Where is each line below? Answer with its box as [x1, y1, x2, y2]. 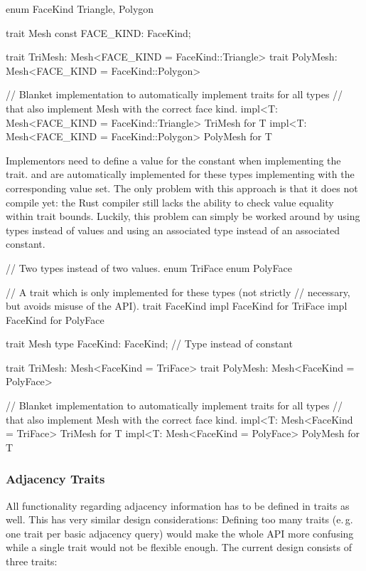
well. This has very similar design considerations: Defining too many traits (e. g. [6, 512, 353, 527]
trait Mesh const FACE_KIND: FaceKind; [6, 25, 191, 40]
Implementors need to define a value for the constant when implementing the [6, 152, 341, 167]
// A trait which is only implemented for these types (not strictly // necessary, [6, 284, 350, 299]
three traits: [6, 554, 58, 569]
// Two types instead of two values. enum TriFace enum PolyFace [6, 260, 292, 275]
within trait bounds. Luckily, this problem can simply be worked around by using [6, 209, 360, 224]
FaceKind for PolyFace [6, 312, 104, 327]
